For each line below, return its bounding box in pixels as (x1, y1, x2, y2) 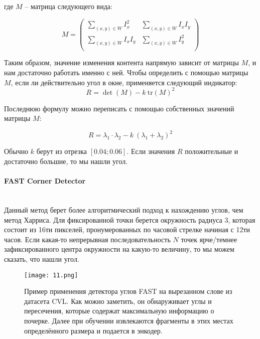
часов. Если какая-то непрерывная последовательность (4, 234, 171, 244)
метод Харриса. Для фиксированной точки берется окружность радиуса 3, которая (4, 214, 255, 225)
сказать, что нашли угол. (4, 253, 79, 264)
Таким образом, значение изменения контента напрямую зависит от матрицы (4, 57, 239, 68)
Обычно (4, 146, 29, 156)
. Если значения (126, 146, 175, 156)
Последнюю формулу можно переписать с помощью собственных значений (4, 103, 234, 113)
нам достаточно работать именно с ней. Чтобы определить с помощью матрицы (4, 67, 248, 78)
